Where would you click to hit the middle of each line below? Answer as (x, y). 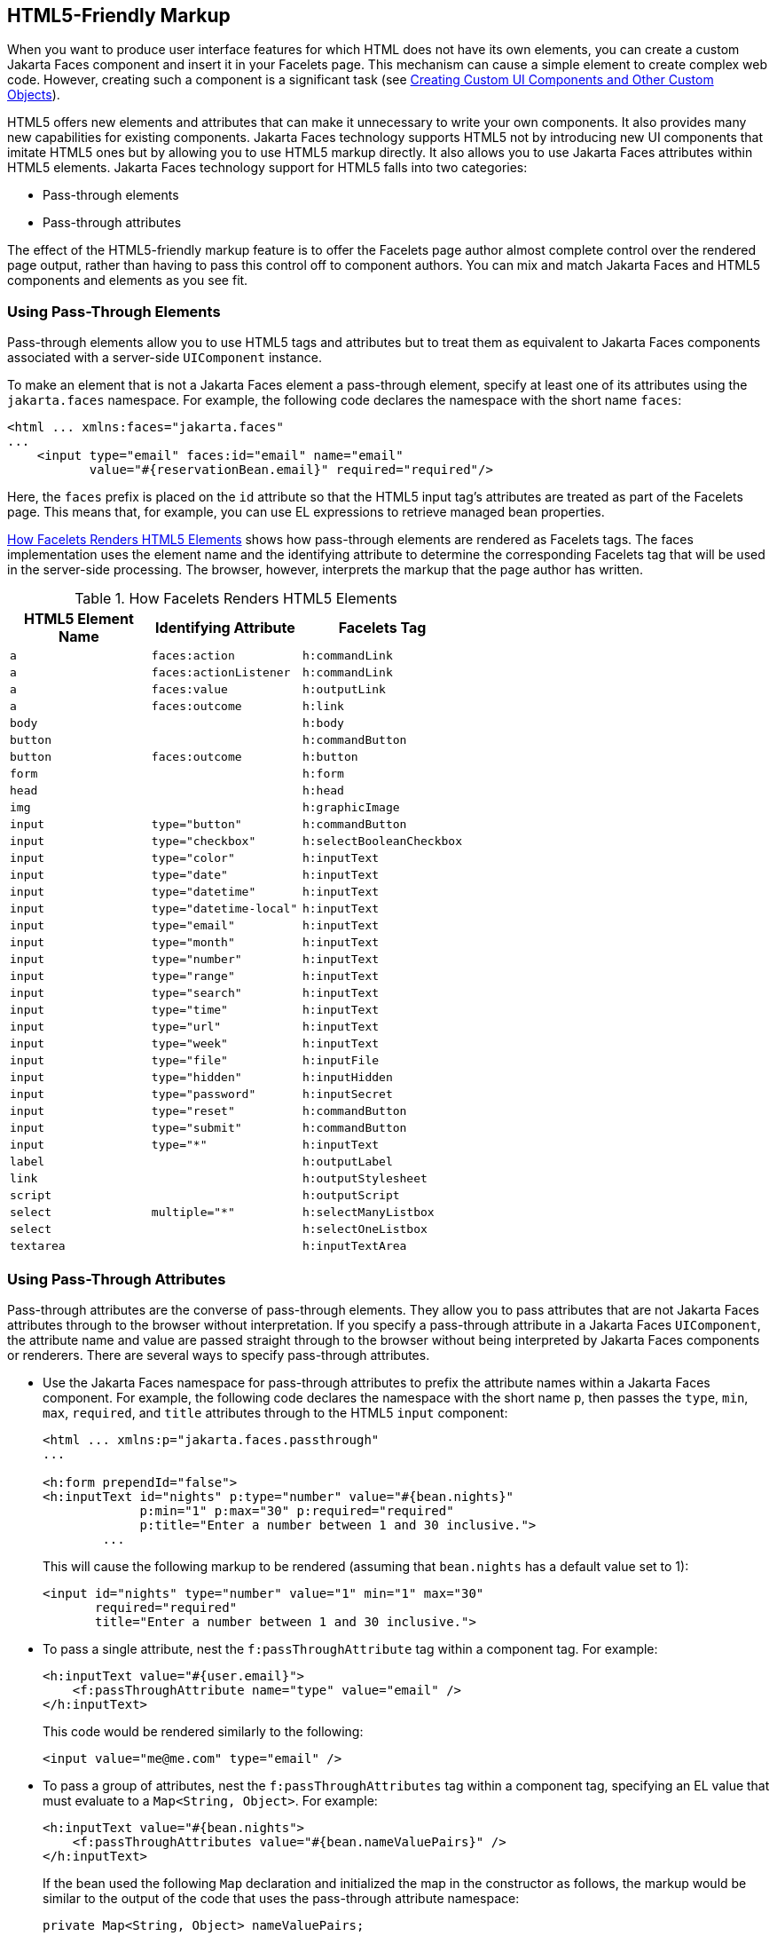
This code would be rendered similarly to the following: (203, 1731)
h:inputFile (341, 1061)
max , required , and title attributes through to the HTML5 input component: (275, 1412)
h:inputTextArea (354, 1246)
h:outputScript (351, 1196)
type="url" (186, 1027)
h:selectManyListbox (368, 1213)
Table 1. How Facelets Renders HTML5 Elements (236, 599)
